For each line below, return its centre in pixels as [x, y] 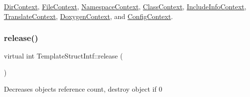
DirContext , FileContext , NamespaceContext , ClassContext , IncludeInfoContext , [125, 6]
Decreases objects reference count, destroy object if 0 [83, 88]
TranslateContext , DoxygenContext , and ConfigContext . [89, 16]
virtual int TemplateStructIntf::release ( [63, 56]
